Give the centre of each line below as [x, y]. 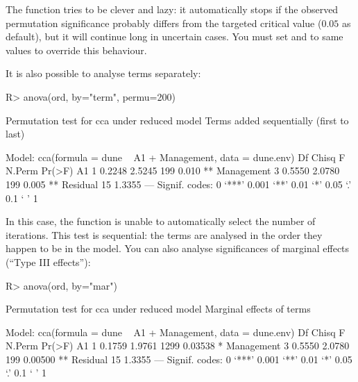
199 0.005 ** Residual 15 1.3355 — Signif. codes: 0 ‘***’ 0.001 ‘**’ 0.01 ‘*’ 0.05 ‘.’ [179, 184]
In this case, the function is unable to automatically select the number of [161, 221]
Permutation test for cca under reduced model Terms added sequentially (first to [177, 120]
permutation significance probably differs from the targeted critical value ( [164, 23]
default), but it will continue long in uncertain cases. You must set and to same [174, 36]
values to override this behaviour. [76, 50]
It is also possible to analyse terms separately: [103, 73]
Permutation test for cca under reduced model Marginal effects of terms [158, 309]
